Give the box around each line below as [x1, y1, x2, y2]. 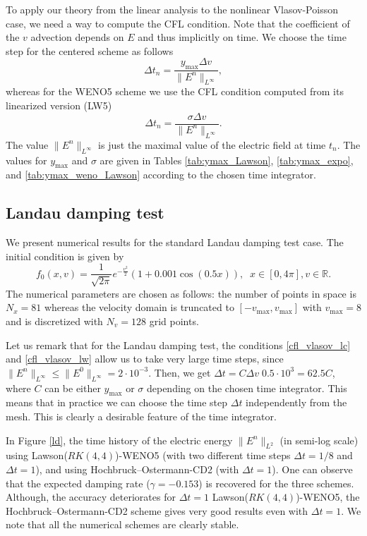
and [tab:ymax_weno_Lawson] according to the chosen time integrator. [6, 167, 316, 182]
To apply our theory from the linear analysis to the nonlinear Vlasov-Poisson [6, 2, 338, 16]
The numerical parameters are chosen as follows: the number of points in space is [6, 286, 356, 300]
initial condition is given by [6, 248, 124, 263]
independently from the [246, 395, 347, 410]
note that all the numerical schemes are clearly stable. [6, 517, 239, 532]
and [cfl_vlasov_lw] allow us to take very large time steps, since [6, 351, 284, 366]
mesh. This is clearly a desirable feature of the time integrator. [6, 408, 277, 423]
